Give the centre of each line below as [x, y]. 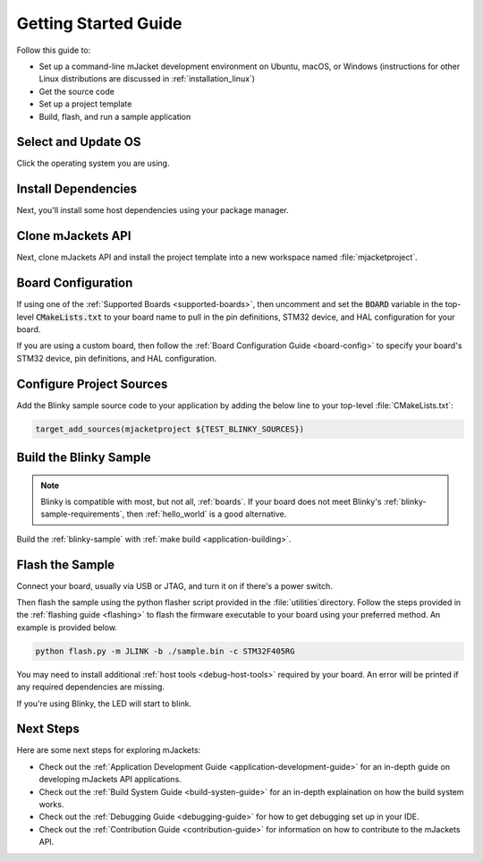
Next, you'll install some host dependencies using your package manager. [153, 210]
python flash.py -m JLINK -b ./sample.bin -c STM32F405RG [165, 651]
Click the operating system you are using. [93, 163]
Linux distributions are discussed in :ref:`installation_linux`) [147, 79]
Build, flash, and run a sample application [115, 116]
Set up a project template [85, 104]
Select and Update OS [79, 142]
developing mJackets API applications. [110, 780]
